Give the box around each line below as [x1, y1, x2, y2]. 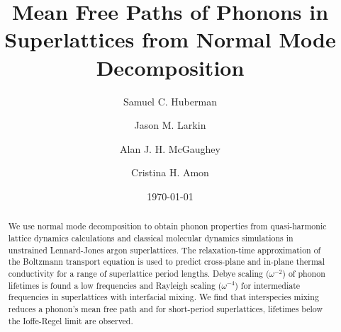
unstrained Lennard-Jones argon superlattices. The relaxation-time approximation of [8, 244, 321, 256]
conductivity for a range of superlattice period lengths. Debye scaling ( [8, 267, 269, 279]
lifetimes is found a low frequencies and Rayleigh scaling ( [8, 279, 222, 291]
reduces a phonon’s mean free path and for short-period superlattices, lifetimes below [8, 302, 323, 314]
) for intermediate [235, 279, 301, 291]
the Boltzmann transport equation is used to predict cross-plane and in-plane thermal [8, 256, 325, 268]
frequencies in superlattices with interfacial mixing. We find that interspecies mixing [8, 291, 319, 303]
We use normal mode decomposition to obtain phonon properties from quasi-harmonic [8, 220, 327, 232]
